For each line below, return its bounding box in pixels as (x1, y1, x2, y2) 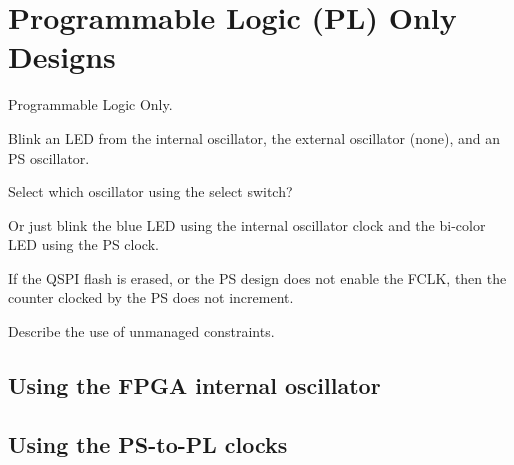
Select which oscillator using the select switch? (8, 181, 293, 202)
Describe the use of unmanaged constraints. (8, 321, 275, 342)
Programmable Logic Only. (8, 94, 173, 115)
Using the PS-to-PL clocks (8, 428, 288, 459)
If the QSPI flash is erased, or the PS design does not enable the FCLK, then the (8, 267, 507, 288)
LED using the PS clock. (8, 234, 159, 255)
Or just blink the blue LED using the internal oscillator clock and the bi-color (8, 214, 486, 235)
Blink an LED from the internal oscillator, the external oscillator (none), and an (8, 127, 500, 148)
